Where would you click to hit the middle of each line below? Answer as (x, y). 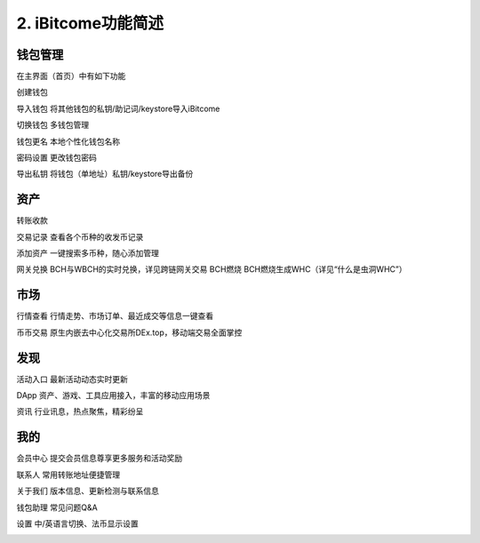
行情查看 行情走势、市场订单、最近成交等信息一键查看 (115, 316)
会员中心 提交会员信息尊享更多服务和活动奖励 (99, 459)
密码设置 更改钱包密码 (56, 158)
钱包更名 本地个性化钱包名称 (68, 141)
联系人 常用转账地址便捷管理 (68, 475)
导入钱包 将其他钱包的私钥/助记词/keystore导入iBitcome (118, 108)
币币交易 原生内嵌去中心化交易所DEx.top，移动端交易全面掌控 (129, 332)
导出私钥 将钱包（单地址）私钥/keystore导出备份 (105, 174)
